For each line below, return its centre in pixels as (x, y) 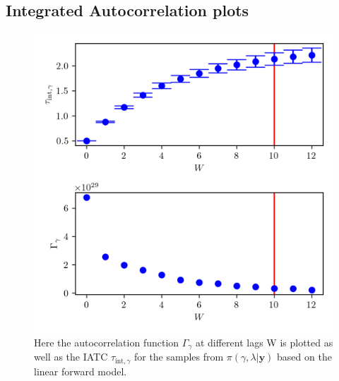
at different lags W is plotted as (264, 342)
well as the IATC (71, 357)
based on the (304, 357)
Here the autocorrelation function (107, 342)
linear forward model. (81, 371)
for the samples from (179, 357)
